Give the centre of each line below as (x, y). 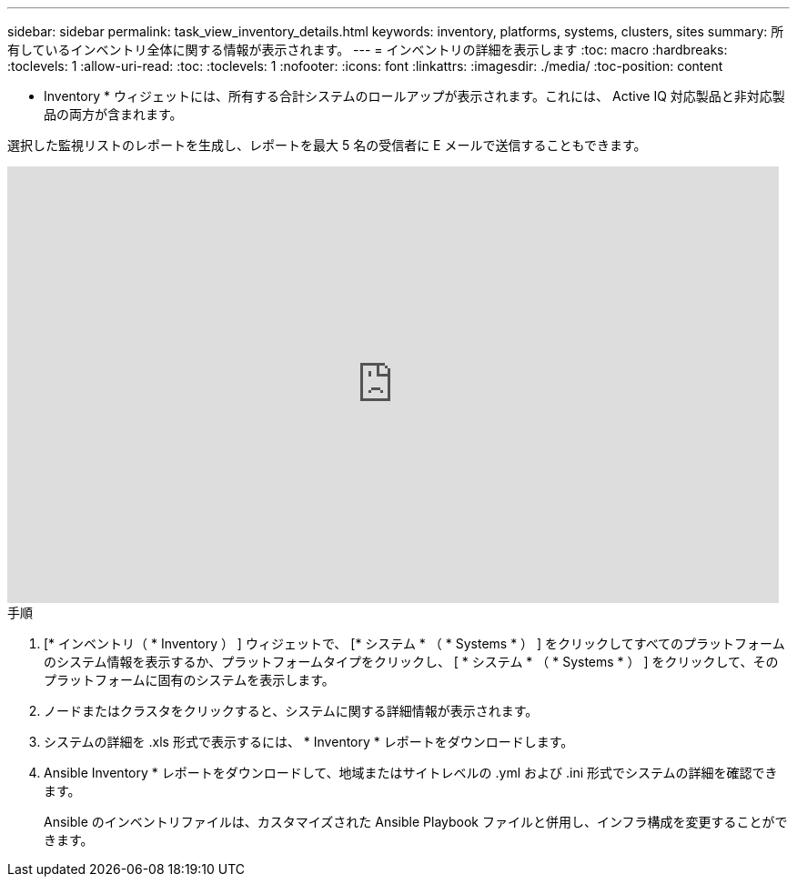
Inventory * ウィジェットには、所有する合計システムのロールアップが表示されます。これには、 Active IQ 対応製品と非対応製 (414, 96)
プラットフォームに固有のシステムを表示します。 (189, 680)
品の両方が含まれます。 (113, 114)
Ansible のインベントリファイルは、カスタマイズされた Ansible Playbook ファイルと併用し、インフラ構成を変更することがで (416, 822)
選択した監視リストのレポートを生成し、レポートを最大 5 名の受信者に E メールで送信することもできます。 (327, 145)
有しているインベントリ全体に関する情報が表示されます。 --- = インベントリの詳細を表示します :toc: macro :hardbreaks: (368, 50)
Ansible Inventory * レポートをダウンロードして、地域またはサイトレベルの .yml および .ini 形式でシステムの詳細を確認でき (411, 773)
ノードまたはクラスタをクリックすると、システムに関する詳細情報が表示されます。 (291, 711)
